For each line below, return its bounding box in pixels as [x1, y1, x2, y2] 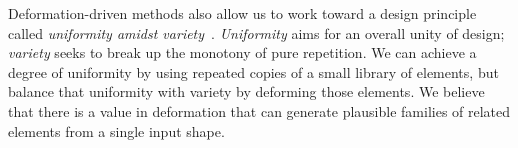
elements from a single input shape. [8, 120, 225, 141]
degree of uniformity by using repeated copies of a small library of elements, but [8, 61, 499, 82]
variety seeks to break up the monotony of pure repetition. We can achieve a [8, 42, 477, 63]
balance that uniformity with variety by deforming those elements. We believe [8, 81, 485, 102]
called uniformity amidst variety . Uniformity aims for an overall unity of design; [8, 22, 505, 43]
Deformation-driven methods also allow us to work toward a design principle [8, 3, 477, 23]
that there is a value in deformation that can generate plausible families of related [8, 100, 511, 121]
